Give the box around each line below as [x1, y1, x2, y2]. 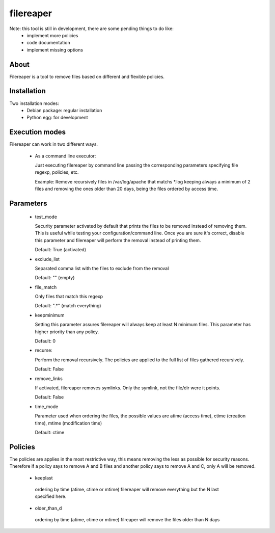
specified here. [35, 493, 67, 499]
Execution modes [9, 128, 66, 137]
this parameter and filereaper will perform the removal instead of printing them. [35, 237, 201, 243]
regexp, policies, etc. [35, 169, 79, 175]
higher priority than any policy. [35, 329, 99, 335]
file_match [35, 284, 57, 290]
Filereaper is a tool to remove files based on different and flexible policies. [9, 73, 165, 79]
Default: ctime [35, 429, 65, 435]
